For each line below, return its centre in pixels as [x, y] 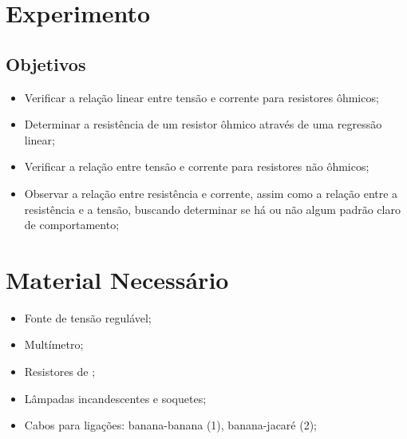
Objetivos [46, 63]
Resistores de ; [60, 372]
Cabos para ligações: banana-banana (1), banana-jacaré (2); [171, 425]
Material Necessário [117, 279]
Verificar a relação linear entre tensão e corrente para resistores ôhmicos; [202, 97]
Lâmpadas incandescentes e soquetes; [115, 398]
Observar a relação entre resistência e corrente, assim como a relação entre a [211, 193]
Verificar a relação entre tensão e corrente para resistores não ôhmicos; [197, 166]
